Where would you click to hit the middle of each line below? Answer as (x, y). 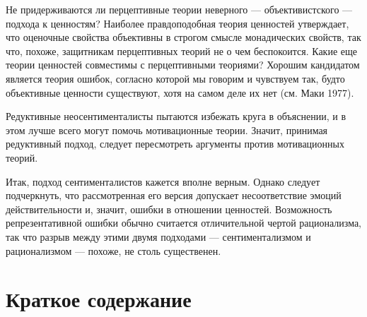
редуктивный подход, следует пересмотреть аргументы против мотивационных (175, 144)
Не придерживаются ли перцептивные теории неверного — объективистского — (179, 9)
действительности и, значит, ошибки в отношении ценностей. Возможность (169, 209)
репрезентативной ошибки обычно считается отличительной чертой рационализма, (184, 223)
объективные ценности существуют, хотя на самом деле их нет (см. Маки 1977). (180, 92)
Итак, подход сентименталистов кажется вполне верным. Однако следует (163, 181)
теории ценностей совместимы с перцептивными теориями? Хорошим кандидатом (183, 65)
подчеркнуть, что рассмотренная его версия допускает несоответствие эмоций (174, 195)
